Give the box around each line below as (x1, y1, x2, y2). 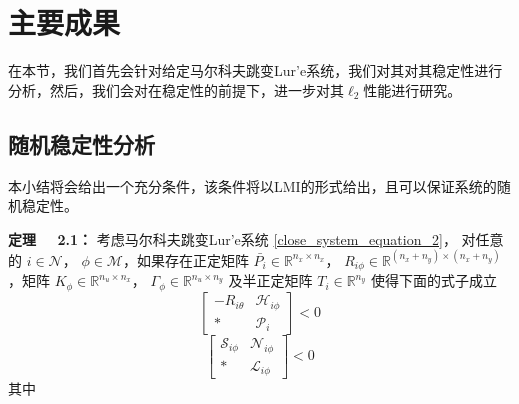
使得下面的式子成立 (370, 270, 497, 291)
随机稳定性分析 (8, 128, 155, 159)
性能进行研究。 (363, 79, 462, 100)
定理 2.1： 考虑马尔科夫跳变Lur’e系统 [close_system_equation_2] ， (8, 228, 457, 249)
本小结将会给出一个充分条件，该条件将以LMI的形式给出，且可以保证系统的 (8, 175, 497, 196)
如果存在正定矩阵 (136, 249, 249, 270)
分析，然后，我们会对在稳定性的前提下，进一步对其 (8, 79, 344, 100)
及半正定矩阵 (228, 270, 313, 291)
